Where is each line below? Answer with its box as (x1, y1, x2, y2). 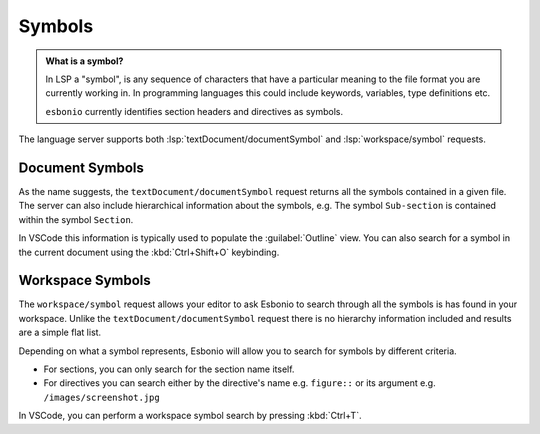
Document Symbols (18, 159, 145, 176)
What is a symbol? (45, 55, 124, 67)
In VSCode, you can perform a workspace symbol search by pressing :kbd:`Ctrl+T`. (18, 410, 362, 422)
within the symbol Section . (18, 213, 134, 225)
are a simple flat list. (18, 326, 102, 339)
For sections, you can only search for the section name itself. (43, 363, 295, 375)
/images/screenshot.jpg (43, 391, 160, 403)
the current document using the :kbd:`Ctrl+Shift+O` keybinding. (18, 246, 280, 258)
